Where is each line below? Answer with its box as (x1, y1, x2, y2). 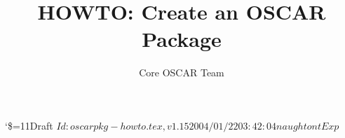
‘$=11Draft (5, 118, 53, 132)
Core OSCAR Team (139, 65, 224, 80)
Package (142, 25, 222, 53)
